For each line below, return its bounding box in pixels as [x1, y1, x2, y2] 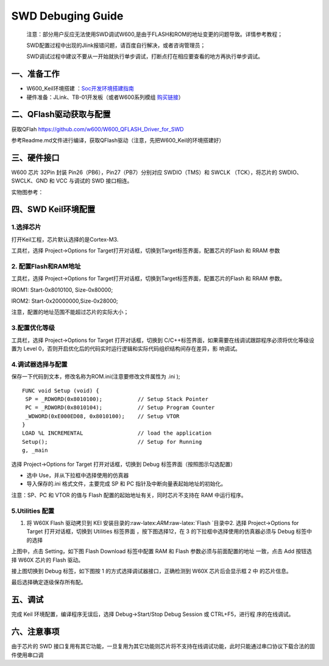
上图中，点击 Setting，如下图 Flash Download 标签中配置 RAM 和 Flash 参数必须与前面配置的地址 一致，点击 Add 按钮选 [11, 548, 312, 555]
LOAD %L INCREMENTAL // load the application [22, 430, 212, 436]
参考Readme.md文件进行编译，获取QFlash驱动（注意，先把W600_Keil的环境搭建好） [11, 136, 225, 143]
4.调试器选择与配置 [11, 360, 68, 369]
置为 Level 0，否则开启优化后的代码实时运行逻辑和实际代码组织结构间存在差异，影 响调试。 [11, 345, 241, 352]
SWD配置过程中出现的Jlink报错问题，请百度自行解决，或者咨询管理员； [26, 42, 206, 49]
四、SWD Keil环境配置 [11, 205, 96, 215]
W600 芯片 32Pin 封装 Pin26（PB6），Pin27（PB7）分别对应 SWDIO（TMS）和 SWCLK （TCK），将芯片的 [11, 168, 277, 176]
